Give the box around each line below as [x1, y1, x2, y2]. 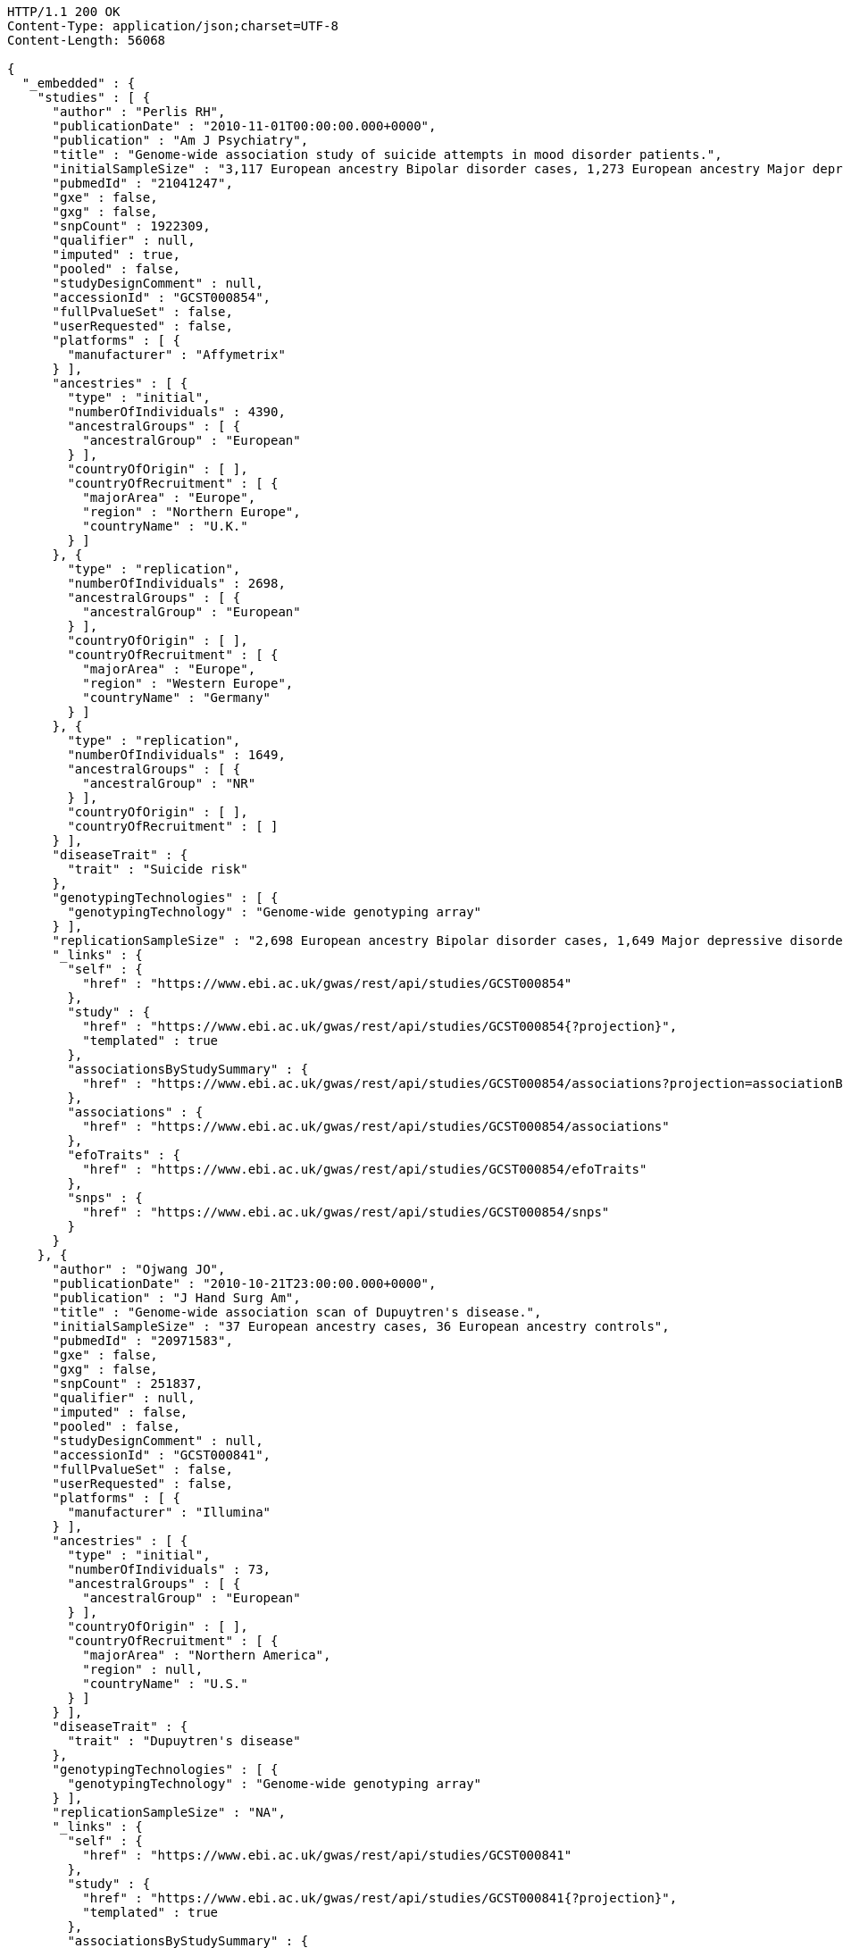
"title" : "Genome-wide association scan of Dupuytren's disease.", [52, 1305, 542, 1319]
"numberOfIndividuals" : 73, [67, 1562, 271, 1576]
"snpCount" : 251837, [52, 1376, 204, 1391]
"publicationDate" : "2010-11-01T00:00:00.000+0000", [52, 119, 437, 133]
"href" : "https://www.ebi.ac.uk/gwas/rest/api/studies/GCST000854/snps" [82, 1205, 610, 1219]
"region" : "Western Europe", [82, 676, 294, 690]
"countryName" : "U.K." [82, 519, 248, 533]
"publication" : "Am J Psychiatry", [52, 133, 309, 147]
